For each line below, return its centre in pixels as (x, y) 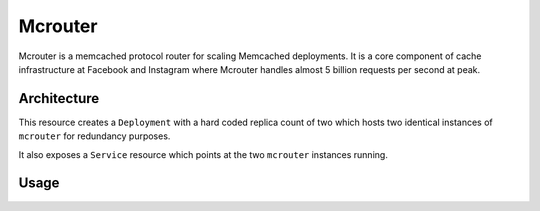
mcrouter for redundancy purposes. (94, 136)
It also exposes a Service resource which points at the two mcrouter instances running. (203, 154)
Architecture (59, 98)
